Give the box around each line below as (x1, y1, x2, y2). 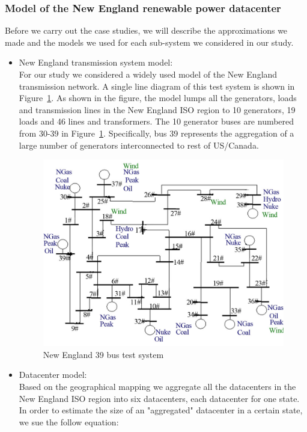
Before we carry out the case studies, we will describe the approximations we (5, 24, 288, 37)
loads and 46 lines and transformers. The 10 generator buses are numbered (19, 115, 294, 128)
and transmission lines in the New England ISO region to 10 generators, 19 (19, 103, 296, 116)
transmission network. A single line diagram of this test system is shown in (19, 79, 295, 92)
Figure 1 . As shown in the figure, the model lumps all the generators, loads (19, 91, 297, 104)
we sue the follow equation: (19, 415, 119, 428)
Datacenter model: (19, 368, 87, 381)
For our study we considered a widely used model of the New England (19, 68, 278, 80)
